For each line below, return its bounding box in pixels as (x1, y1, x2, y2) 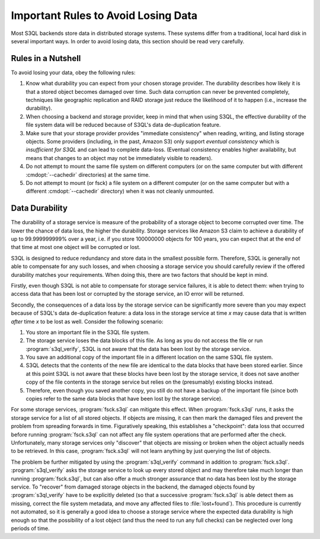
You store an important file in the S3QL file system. (25, 328, 151, 336)
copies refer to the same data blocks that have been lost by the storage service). (25, 395, 223, 403)
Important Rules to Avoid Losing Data (11, 9, 198, 22)
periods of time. (11, 525, 50, 532)
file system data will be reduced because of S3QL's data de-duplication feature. (25, 122, 221, 129)
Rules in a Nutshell (11, 53, 81, 63)
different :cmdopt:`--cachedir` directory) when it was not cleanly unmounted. (25, 187, 215, 195)
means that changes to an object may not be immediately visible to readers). (25, 154, 213, 161)
